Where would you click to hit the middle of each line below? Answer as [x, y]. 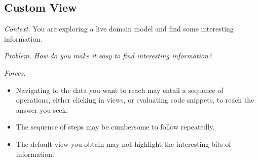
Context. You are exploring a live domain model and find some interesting [119, 29]
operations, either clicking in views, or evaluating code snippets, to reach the [135, 100]
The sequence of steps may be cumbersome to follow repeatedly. [115, 127]
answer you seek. [42, 109]
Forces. [15, 72]
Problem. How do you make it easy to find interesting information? [108, 56]
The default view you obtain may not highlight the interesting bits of [123, 143]
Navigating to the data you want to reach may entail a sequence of [120, 90]
